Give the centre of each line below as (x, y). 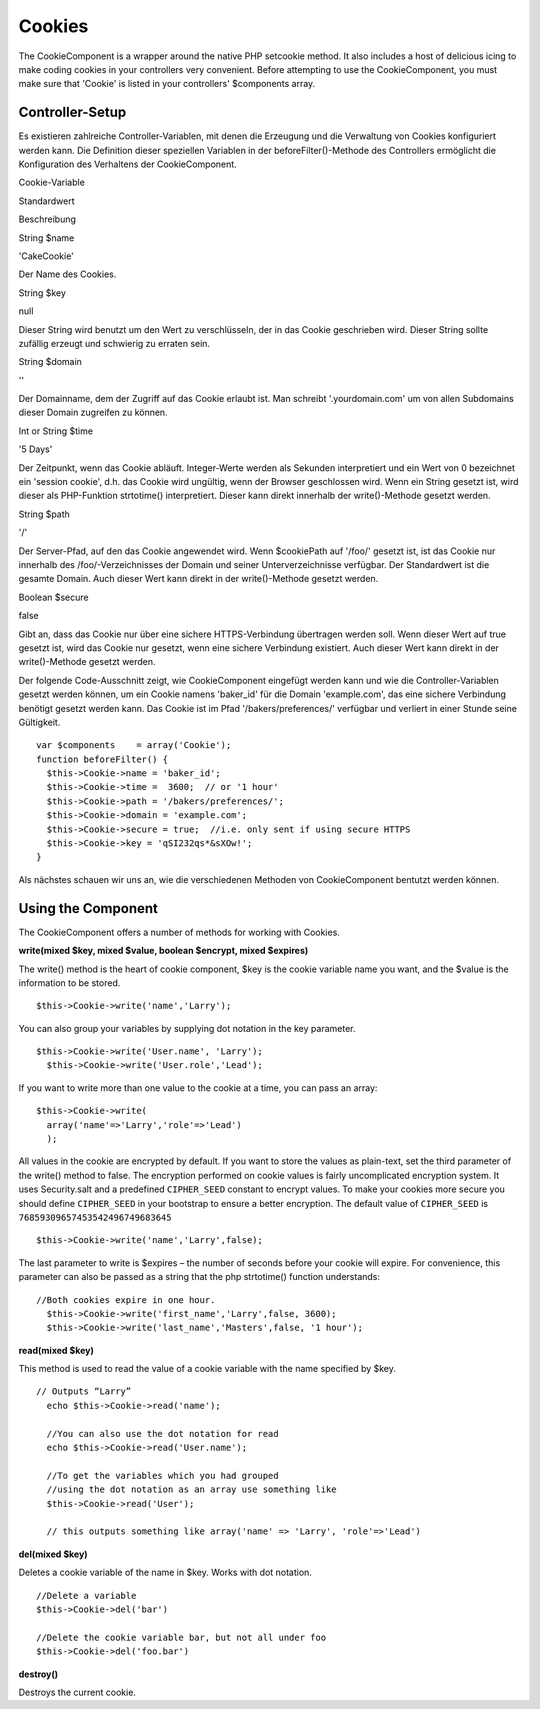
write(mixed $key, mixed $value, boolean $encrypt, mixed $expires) (163, 951)
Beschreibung (47, 219)
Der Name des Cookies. (67, 274)
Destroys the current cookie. (77, 1692)
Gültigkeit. (39, 722)
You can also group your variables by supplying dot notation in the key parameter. (187, 1028)
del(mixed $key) (53, 1554)
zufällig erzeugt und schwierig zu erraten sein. (114, 343)
